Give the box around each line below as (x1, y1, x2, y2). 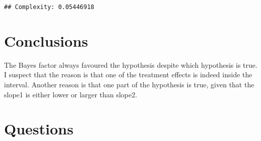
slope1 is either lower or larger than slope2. (4, 89, 138, 99)
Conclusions (4, 30, 88, 51)
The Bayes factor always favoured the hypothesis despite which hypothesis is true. (4, 59, 257, 70)
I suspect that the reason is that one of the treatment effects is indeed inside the (4, 69, 252, 80)
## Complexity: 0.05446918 (4, 4, 94, 11)
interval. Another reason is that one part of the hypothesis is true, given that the (4, 79, 254, 89)
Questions (4, 118, 74, 139)
